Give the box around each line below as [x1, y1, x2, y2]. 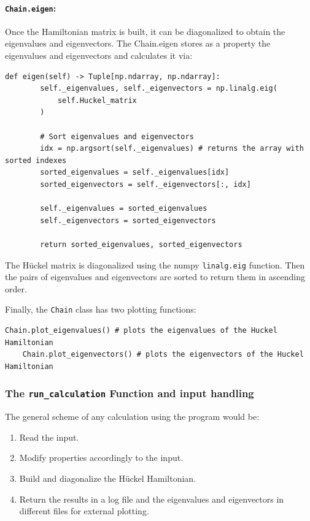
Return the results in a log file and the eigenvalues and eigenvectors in [19, 492, 284, 505]
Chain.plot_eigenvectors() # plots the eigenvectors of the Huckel [22, 350, 304, 359]
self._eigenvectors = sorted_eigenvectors [40, 216, 216, 225]
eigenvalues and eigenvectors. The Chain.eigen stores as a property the [5, 37, 271, 50]
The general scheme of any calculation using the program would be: [5, 410, 260, 423]
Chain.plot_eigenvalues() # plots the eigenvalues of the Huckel [5, 326, 277, 335]
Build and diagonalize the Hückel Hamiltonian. [19, 471, 196, 484]
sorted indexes [5, 156, 67, 165]
